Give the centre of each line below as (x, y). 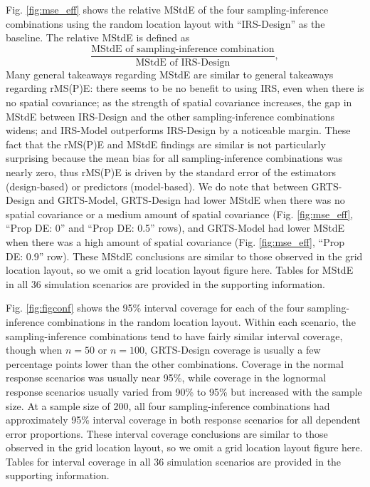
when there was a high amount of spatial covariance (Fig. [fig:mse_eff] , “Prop (175, 241)
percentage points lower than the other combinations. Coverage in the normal (175, 363)
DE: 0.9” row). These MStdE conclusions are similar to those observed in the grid (184, 256)
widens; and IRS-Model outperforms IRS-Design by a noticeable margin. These (178, 130)
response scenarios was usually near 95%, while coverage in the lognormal (166, 378)
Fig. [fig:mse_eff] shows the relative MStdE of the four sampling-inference (167, 9)
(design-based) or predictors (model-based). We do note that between (157, 186)
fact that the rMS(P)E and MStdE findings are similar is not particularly (166, 144)
